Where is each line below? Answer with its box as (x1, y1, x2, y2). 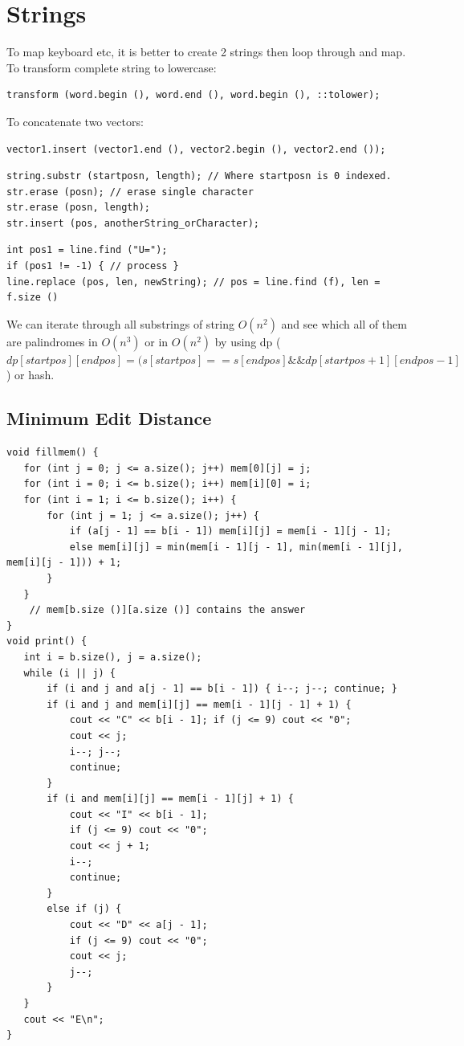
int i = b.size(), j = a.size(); (23, 651, 202, 663)
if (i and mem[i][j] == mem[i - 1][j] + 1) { (47, 793, 294, 805)
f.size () (6, 292, 59, 304)
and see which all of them (281, 315, 407, 332)
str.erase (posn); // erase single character (6, 186, 254, 198)
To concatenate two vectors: (6, 112, 144, 129)
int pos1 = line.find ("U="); (6, 244, 168, 256)
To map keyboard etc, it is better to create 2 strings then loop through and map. (6, 43, 406, 60)
